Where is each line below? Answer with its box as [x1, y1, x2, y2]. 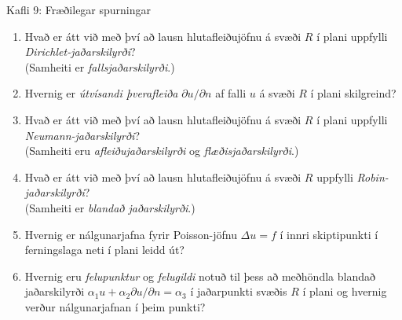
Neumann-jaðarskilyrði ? [24, 127, 140, 143]
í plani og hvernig [302, 283, 387, 300]
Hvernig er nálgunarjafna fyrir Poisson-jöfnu [24, 226, 237, 242]
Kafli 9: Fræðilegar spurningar [6, 2, 152, 17]
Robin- [356, 168, 389, 185]
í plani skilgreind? [310, 85, 397, 101]
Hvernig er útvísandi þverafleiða [24, 85, 178, 101]
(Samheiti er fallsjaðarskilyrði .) [24, 58, 175, 75]
